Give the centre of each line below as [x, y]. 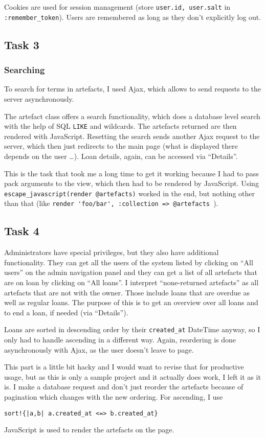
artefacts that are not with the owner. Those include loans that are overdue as [127, 292]
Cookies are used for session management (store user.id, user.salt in [117, 7]
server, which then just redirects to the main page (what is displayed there [121, 146]
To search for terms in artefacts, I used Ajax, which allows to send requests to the [133, 89]
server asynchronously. [39, 98]
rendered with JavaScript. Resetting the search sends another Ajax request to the [132, 136]
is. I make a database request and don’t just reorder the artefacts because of [124, 387]
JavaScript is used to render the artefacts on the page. [89, 430]
